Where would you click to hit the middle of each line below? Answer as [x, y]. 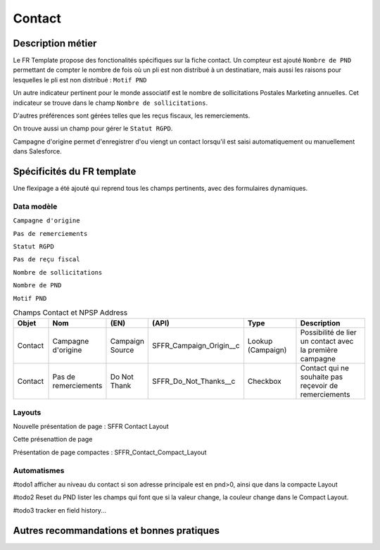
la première [319, 350]
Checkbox [264, 382]
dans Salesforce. [38, 151]
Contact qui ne [325, 368]
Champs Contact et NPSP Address [70, 313]
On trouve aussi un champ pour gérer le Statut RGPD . [93, 129]
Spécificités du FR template [75, 171]
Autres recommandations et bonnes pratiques [116, 531]
